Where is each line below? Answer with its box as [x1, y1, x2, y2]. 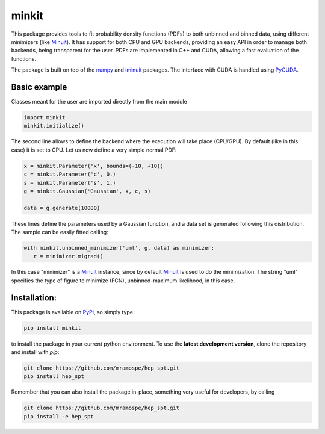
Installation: [11, 293, 57, 303]
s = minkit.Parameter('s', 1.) [23, 179, 117, 186]
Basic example [11, 82, 67, 92]
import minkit [23, 114, 66, 120]
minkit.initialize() [23, 122, 84, 129]
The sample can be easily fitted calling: [11, 229, 108, 236]
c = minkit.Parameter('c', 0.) [23, 171, 117, 178]
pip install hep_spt [23, 373, 84, 380]
